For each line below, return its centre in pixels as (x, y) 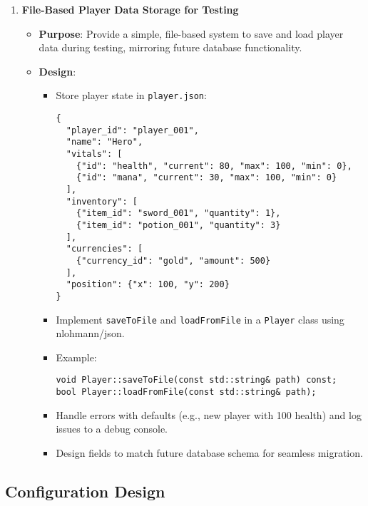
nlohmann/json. (90, 333)
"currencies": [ (104, 249)
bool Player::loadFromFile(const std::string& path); (186, 392)
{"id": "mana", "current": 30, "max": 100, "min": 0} (207, 178)
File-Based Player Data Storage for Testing (130, 9)
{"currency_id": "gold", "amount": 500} (174, 260)
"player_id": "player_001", (132, 130)
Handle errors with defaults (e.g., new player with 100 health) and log (209, 414)
